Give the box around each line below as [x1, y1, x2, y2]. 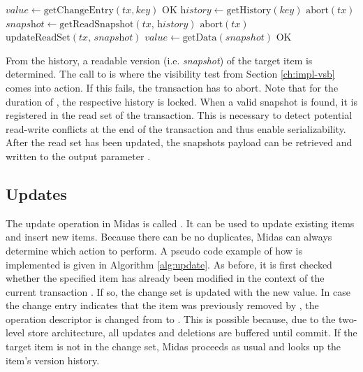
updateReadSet [6, 33, 71, 43]
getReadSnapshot [59, 19, 134, 29]
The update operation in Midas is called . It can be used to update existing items [6, 215, 355, 230]
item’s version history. [6, 352, 100, 367]
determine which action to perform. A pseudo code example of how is [6, 243, 302, 257]
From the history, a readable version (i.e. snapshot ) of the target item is [6, 52, 313, 67]
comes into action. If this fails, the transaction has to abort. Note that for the [6, 80, 339, 94]
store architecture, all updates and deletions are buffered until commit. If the [27, 325, 357, 340]
